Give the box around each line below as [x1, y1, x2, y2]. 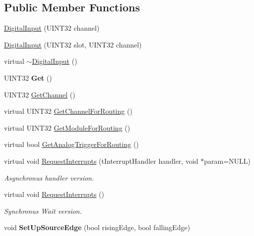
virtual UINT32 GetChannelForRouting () [4, 106, 132, 116]
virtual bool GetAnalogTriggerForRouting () [4, 139, 139, 149]
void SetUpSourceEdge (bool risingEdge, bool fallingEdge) [4, 222, 190, 233]
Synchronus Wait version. [4, 205, 82, 216]
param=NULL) [204, 155, 251, 166]
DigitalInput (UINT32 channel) [4, 23, 100, 33]
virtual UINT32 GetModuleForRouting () [4, 122, 130, 133]
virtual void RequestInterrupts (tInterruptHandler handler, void [4, 155, 198, 166]
